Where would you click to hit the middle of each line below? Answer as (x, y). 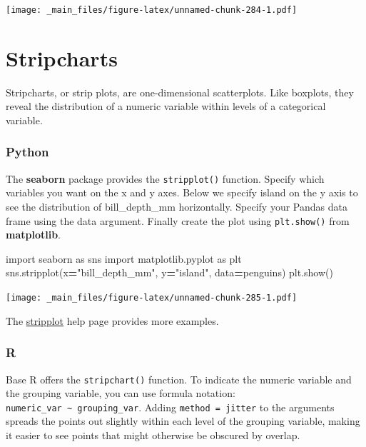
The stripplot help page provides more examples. (112, 320)
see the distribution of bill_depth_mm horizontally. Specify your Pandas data (177, 207)
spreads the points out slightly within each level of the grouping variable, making (183, 421)
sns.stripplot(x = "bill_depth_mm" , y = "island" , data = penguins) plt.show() (169, 272)
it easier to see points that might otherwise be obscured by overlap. (153, 435)
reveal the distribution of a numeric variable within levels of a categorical (166, 106)
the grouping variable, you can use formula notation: (121, 393)
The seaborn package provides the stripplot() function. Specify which (165, 178)
